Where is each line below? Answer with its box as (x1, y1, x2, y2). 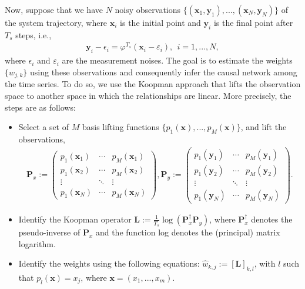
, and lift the (240, 121, 287, 133)
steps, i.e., (15, 28, 52, 41)
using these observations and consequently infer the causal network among (30, 65, 297, 78)
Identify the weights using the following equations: (18, 257, 200, 270)
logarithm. (18, 237, 56, 250)
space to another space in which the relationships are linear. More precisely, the (5, 89, 291, 101)
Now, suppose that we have (5, 4, 103, 15)
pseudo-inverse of (18, 225, 81, 238)
